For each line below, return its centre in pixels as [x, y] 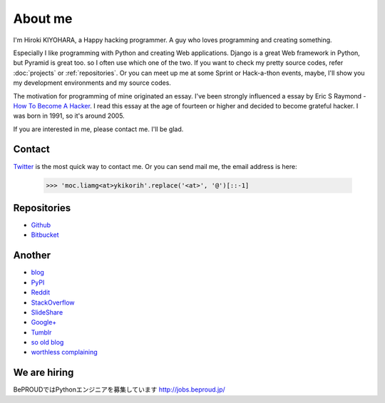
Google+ [44, 322]
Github [41, 225]
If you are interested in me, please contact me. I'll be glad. [98, 129]
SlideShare [47, 312]
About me [43, 19]
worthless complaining [64, 352]
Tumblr [41, 332]
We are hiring [43, 373]
